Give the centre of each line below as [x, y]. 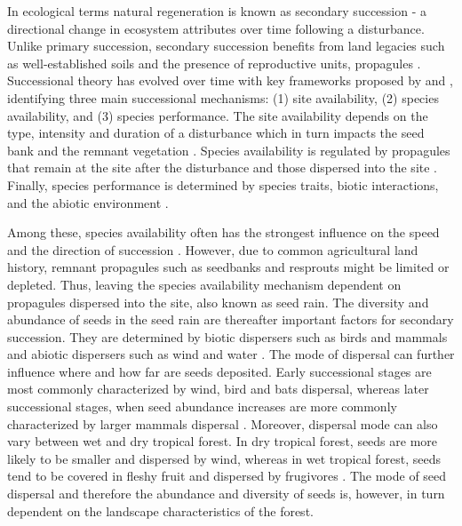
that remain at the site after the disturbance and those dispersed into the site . [223, 167]
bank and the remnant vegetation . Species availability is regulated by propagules [229, 150]
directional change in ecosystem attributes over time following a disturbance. [216, 28]
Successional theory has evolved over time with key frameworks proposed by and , [230, 80]
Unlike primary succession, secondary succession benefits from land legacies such [226, 46]
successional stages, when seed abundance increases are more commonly [202, 406]
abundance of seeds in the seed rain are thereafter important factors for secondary [231, 319]
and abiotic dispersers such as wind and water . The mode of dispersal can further [231, 354]
